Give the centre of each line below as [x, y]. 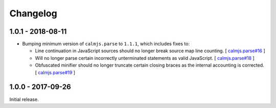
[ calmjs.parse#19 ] [55, 72]
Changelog [33, 13]
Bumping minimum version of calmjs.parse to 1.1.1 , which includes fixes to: [106, 44]
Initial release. [24, 99]
